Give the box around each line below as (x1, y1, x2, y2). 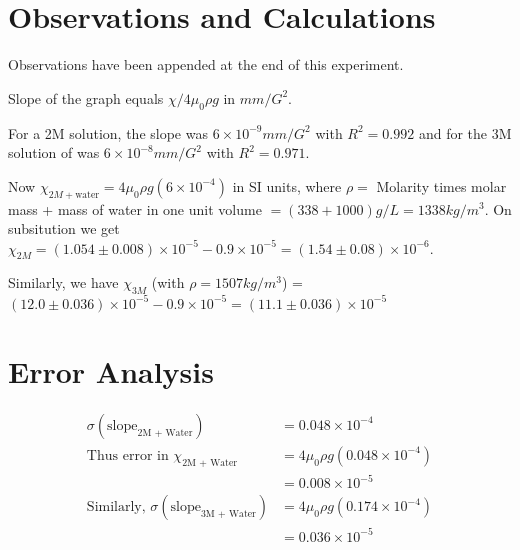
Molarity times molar (376, 175, 507, 196)
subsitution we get (8, 218, 120, 239)
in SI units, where (232, 175, 342, 196)
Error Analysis (8, 350, 214, 391)
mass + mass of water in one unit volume (8, 198, 262, 219)
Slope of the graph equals (8, 87, 164, 108)
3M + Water (200, 509, 256, 520)
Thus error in (86, 448, 169, 463)
